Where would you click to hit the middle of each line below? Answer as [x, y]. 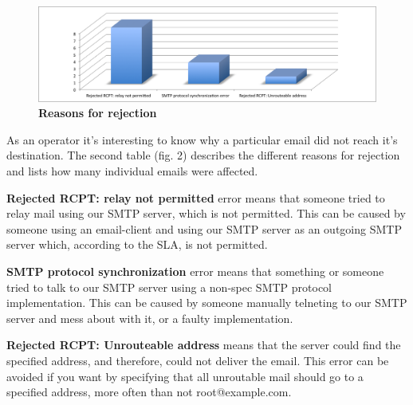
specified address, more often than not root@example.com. [149, 392]
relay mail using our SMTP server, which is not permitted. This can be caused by [206, 213]
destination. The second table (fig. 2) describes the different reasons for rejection [203, 155]
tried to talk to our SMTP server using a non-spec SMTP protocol [169, 287]
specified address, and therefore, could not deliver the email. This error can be [198, 360]
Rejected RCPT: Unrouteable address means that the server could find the [204, 345]
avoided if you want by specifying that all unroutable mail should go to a [185, 376]
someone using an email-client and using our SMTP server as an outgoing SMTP [204, 228]
